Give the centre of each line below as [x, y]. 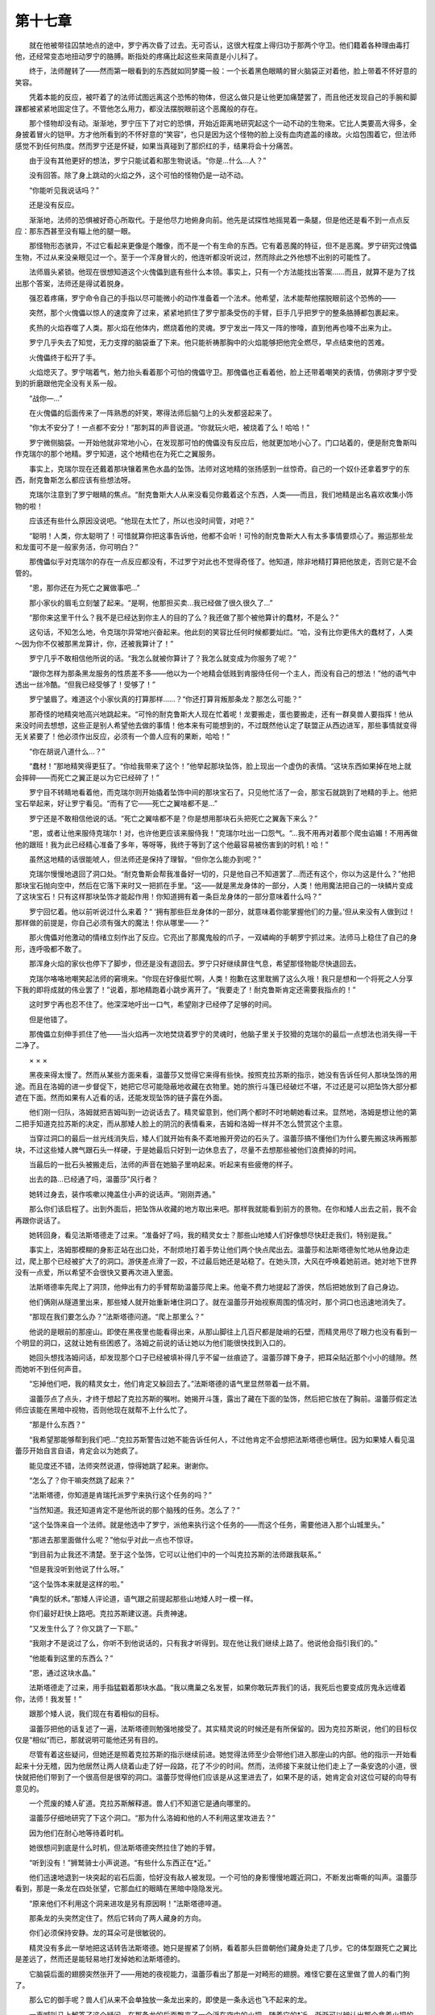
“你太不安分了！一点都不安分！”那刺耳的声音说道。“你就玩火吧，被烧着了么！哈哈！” [169, 428]
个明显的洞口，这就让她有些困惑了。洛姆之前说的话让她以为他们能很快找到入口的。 [152, 1343]
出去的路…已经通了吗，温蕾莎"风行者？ [93, 1179]
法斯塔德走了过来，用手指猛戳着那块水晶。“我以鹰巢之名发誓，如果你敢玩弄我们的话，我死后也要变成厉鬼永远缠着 [217, 1688]
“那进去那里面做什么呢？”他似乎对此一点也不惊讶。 [113, 1539]
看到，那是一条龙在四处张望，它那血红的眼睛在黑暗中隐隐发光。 [121, 1888]
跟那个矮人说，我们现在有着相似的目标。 [96, 1714]
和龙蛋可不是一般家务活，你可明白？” [77, 547]
